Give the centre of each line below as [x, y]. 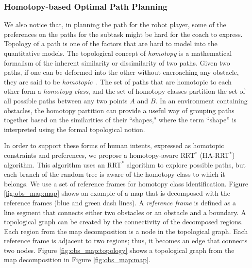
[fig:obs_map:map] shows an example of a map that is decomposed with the [117, 193]
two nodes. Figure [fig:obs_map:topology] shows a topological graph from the [119, 250]
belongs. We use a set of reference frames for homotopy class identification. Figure [126, 183]
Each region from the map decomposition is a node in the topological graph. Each [126, 231]
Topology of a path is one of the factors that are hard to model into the [111, 43]
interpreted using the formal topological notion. [75, 129]
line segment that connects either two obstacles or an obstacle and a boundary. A [125, 212]
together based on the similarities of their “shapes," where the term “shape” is [120, 120]
